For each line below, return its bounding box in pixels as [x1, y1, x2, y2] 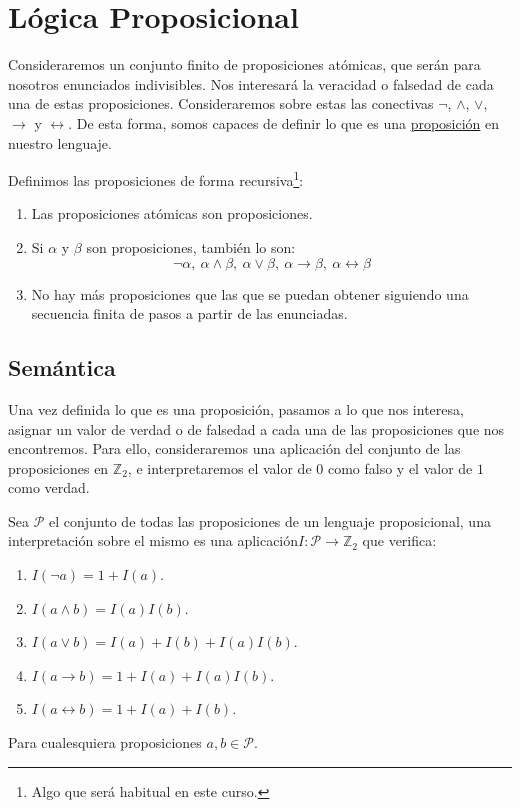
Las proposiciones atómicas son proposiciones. [31, 203, 313, 224]
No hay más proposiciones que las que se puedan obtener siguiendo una [31, 283, 469, 304]
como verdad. [8, 477, 90, 498]
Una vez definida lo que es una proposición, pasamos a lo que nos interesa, [8, 398, 464, 419]
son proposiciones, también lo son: [86, 236, 296, 257]
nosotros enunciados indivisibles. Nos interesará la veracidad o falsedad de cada [8, 73, 494, 94]
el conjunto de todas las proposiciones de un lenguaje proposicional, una [49, 510, 491, 531]
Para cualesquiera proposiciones [8, 732, 202, 753]
